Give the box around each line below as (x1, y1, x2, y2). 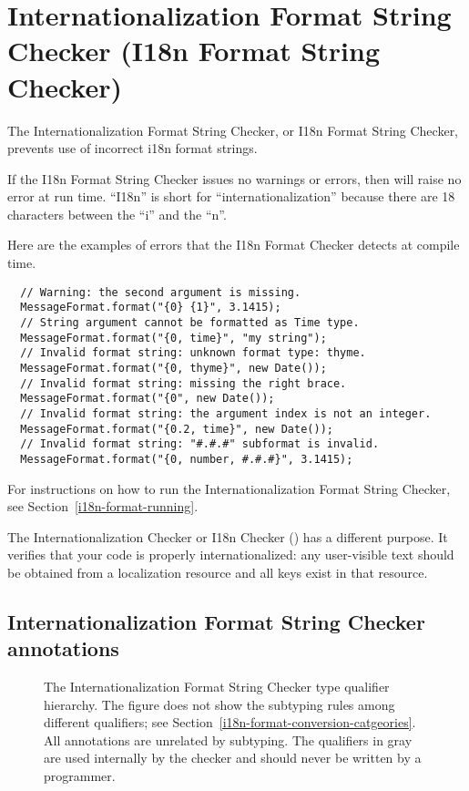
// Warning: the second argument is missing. (20, 285, 301, 299)
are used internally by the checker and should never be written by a (44, 748, 422, 767)
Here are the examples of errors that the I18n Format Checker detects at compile (7, 235, 460, 254)
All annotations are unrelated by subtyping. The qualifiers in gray (44, 730, 413, 749)
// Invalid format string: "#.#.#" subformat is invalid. (20, 437, 380, 451)
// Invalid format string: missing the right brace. (20, 376, 347, 390)
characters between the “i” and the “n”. (7, 204, 227, 223)
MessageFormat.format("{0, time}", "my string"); (20, 331, 327, 344)
